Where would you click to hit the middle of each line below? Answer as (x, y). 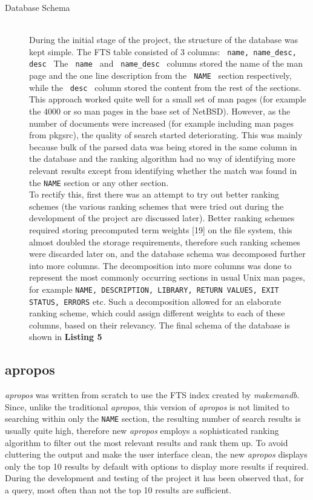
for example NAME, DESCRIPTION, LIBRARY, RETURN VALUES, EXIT (154, 289)
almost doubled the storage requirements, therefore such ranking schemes (165, 242)
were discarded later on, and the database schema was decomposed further (167, 254)
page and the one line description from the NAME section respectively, (160, 75)
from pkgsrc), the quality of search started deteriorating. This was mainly (166, 135)
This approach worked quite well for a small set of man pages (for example (168, 99)
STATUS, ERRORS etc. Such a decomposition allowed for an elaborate (155, 301)
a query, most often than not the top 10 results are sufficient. (118, 490)
